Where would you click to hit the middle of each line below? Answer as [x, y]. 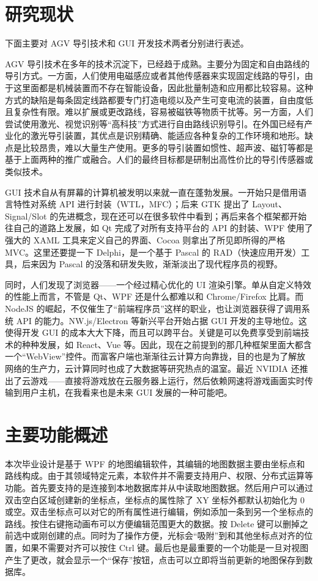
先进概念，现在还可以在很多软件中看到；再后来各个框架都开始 [183, 216]
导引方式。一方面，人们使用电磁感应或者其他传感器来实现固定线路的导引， [155, 76]
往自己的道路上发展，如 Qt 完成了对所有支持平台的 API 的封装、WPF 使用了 [159, 228]
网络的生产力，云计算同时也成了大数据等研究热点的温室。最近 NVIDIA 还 [152, 368]
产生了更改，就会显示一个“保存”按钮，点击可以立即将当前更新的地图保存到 [155, 559]
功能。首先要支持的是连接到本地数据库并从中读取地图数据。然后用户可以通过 [159, 488]
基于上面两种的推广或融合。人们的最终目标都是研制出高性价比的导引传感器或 [159, 159]
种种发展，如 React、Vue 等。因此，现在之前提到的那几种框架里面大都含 [167, 344]
